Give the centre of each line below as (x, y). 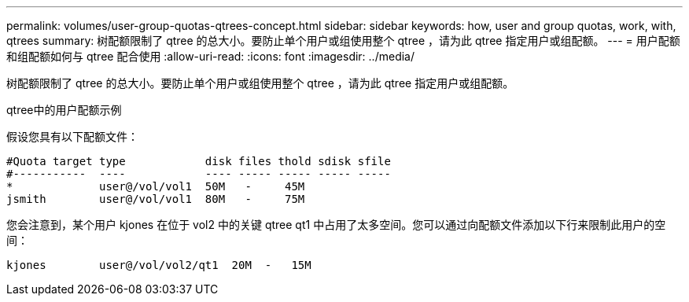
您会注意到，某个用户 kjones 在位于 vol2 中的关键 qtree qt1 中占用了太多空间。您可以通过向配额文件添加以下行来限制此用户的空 (336, 225)
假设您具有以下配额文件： (72, 136)
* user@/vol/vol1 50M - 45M (156, 186)
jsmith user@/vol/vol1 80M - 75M (156, 199)
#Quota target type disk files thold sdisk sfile (199, 161)
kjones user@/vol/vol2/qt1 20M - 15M (159, 265)
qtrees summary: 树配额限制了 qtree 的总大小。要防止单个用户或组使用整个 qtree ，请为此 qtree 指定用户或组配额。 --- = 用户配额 (343, 41)
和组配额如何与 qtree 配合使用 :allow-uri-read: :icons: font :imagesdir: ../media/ (210, 56)
